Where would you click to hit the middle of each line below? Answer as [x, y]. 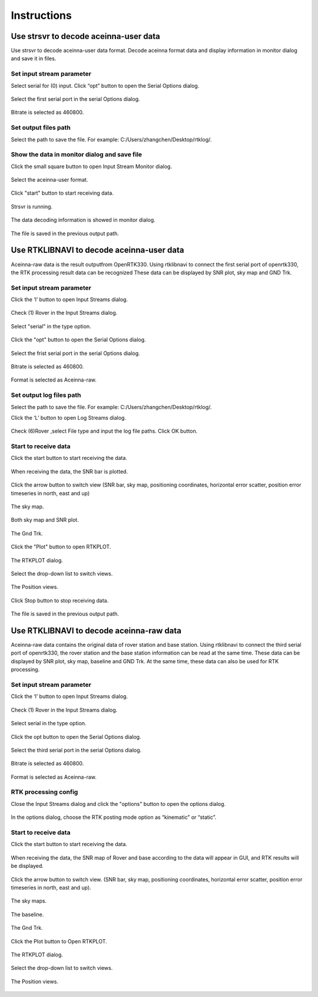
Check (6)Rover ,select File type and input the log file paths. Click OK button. [104, 431]
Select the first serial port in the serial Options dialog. [75, 99]
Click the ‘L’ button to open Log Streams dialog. [69, 417]
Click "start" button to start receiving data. [62, 193]
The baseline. [27, 914]
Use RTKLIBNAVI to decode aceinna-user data [97, 250]
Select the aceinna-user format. [49, 180]
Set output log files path [46, 395]
